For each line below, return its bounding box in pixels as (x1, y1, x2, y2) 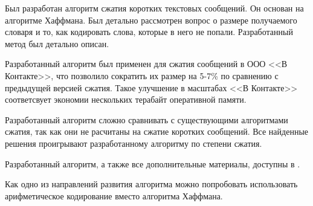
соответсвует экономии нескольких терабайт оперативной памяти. (5, 93, 247, 106)
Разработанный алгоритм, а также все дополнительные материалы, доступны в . (5, 157, 300, 170)
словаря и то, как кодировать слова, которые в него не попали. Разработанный (5, 25, 293, 38)
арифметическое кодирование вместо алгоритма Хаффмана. (5, 189, 223, 202)
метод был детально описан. (5, 37, 109, 50)
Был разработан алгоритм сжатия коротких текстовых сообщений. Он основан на (5, 2, 304, 14)
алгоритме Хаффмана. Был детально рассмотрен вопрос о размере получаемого (5, 13, 297, 26)
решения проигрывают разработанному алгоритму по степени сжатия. (5, 137, 262, 149)
